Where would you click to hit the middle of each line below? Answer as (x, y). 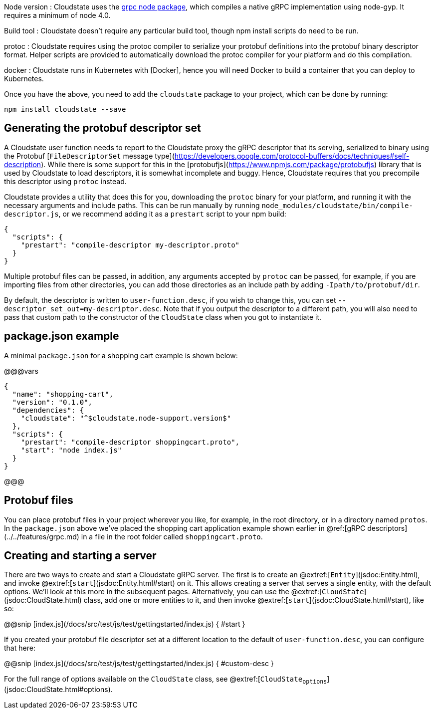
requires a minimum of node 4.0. (57, 15)
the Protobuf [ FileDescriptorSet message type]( (89, 156)
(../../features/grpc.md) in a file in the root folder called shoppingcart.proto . (133, 536)
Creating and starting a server (80, 555)
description (23, 164)
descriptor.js (31, 214)
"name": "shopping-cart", (63, 394)
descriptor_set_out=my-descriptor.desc (82, 309)
